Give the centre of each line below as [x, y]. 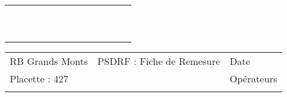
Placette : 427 [39, 79]
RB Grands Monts [49, 61]
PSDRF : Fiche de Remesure [159, 61]
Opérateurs [253, 79]
